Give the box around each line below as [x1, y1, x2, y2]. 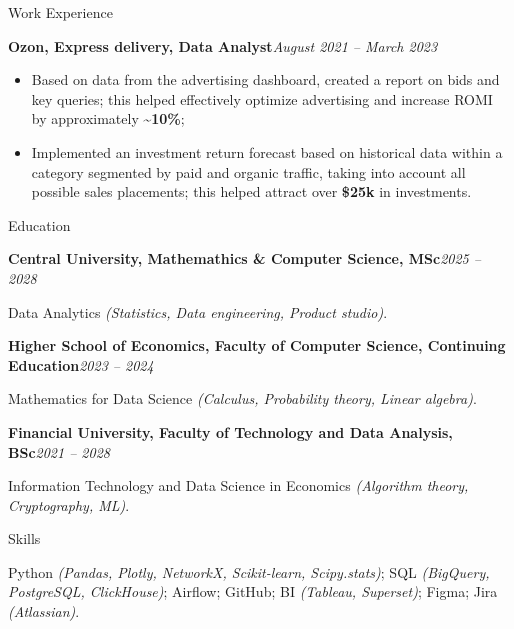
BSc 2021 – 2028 [8, 441, 110, 462]
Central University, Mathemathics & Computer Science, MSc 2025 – [8, 248, 481, 269]
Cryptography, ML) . [8, 494, 130, 515]
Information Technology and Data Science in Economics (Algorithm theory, [8, 475, 469, 496]
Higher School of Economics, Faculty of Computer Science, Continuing [8, 335, 506, 356]
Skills [8, 528, 41, 549]
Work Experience [8, 2, 113, 22]
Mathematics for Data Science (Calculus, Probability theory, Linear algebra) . [8, 388, 477, 409]
